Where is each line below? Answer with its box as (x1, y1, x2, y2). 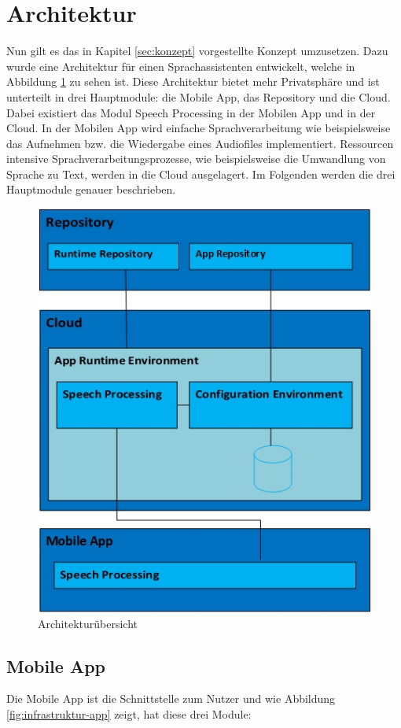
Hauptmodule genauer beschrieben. (6, 181, 176, 198)
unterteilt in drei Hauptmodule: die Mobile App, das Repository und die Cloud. (6, 88, 391, 105)
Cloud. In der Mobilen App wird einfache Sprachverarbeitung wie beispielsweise (6, 120, 391, 136)
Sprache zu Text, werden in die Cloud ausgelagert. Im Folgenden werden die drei (6, 165, 395, 182)
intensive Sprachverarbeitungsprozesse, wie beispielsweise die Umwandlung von (6, 150, 386, 167)
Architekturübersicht (38, 615, 138, 631)
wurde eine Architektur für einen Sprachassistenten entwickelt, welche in (6, 57, 355, 74)
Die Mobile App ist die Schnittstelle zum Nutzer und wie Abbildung (6, 690, 336, 707)
